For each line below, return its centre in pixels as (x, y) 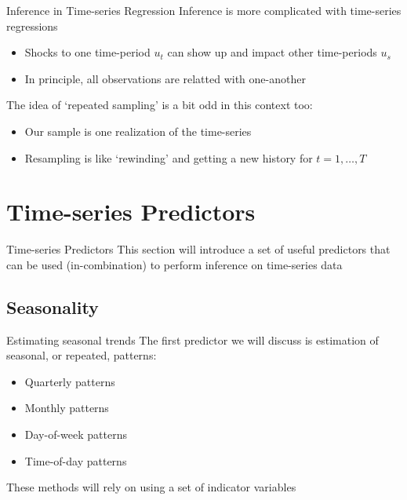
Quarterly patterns (70, 381)
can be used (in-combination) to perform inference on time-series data (174, 264)
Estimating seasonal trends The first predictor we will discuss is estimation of (193, 339)
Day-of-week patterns (76, 434)
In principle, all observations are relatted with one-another (165, 78)
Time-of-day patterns (76, 460)
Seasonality (53, 307)
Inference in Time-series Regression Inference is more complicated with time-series (204, 10)
